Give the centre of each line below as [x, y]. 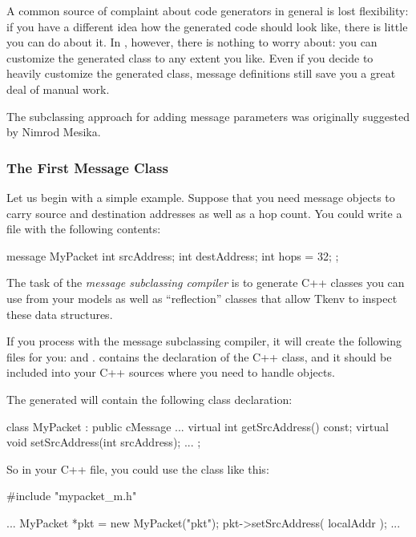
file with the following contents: [84, 229]
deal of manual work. [58, 89]
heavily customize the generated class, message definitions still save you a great [201, 73]
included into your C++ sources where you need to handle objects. [171, 372]
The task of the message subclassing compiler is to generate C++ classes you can [206, 283]
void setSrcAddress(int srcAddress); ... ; [104, 442]
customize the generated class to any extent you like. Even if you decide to [190, 57]
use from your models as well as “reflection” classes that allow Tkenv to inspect [202, 298]
